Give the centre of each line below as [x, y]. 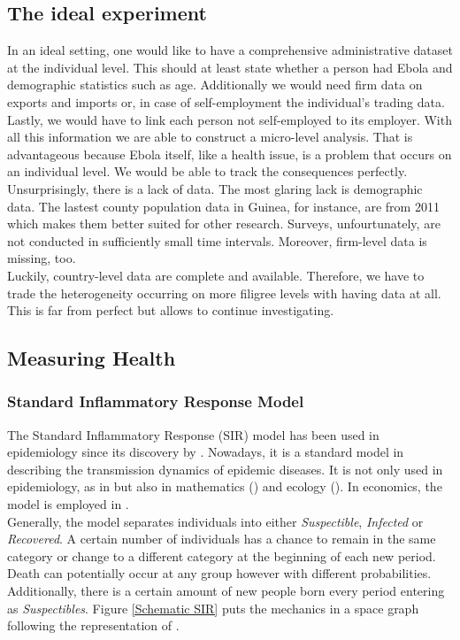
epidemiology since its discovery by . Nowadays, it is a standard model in [206, 452]
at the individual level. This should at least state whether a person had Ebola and [230, 67]
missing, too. [42, 258]
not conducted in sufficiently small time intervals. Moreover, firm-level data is [217, 240]
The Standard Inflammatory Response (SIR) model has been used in [193, 434]
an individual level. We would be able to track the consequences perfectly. [207, 171]
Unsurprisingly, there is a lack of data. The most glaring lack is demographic [215, 188]
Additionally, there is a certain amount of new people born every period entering [226, 591]
